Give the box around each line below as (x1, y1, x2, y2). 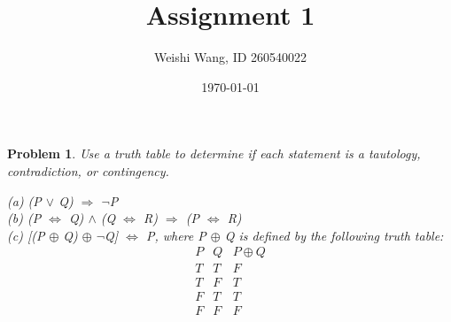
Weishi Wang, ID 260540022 (153, 48, 307, 66)
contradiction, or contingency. (7, 161, 169, 180)
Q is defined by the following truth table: (224, 226, 444, 244)
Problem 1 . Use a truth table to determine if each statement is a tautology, (7, 144, 421, 163)
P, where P (145, 226, 206, 244)
